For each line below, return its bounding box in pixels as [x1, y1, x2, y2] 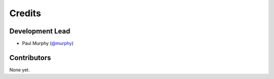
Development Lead [9, 27, 71, 35]
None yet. [9, 66, 30, 73]
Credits [9, 8, 42, 19]
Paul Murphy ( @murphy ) [22, 41, 74, 47]
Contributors [9, 53, 51, 62]
